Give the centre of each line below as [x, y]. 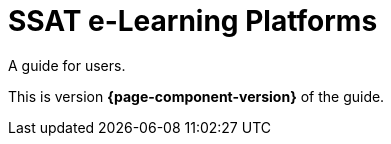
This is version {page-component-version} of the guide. [196, 96]
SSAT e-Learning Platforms [193, 21]
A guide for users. [67, 65]
